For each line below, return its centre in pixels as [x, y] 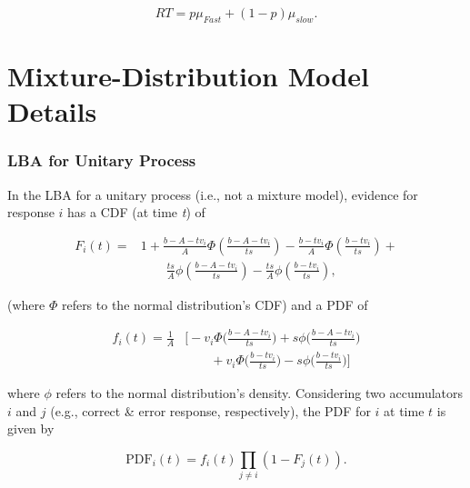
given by [31, 428]
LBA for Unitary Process [102, 160]
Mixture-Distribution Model [188, 75]
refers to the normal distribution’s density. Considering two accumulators [260, 393]
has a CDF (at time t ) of [136, 212]
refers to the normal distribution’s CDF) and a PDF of [215, 304]
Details [52, 111]
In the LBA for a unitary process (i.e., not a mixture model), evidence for [213, 194]
